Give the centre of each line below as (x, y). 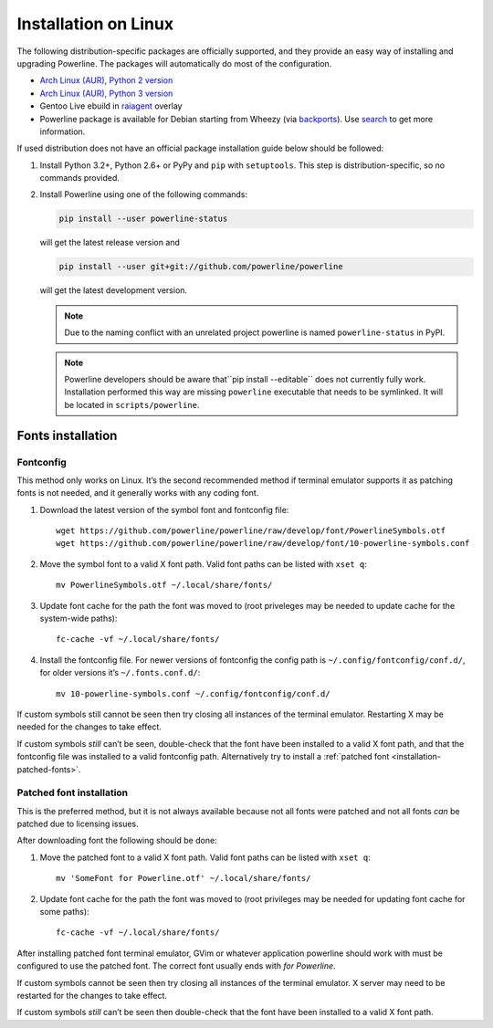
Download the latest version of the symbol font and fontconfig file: (164, 509)
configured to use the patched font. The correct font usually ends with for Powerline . (177, 966)
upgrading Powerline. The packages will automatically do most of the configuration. (174, 63)
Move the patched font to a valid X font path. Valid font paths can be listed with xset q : (205, 857)
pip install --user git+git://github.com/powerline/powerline (201, 267)
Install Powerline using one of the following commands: (144, 194)
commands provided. (80, 178)
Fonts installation (67, 435)
